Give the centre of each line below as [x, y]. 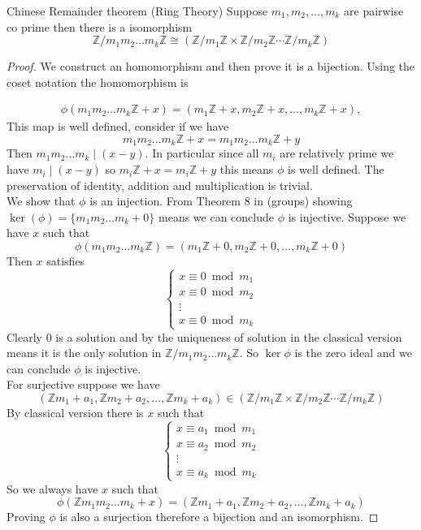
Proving [26, 517]
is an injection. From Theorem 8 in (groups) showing [221, 201]
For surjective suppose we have [83, 384]
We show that [41, 201]
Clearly [24, 336]
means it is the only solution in [84, 353]
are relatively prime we [337, 153]
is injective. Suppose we [347, 216]
